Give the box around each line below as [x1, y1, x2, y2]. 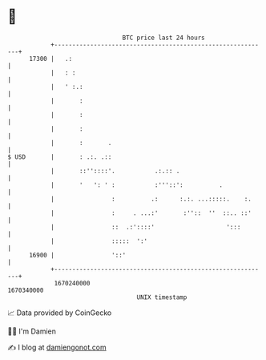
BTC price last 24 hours [122, 34, 205, 42]
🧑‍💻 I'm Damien [7, 326, 57, 336]
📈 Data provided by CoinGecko [7, 308, 112, 318]
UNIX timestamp [136, 293, 187, 301]
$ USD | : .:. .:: [7, 152, 112, 161]
